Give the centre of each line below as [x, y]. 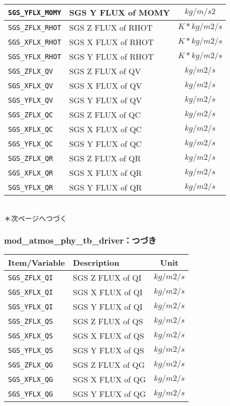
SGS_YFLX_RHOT [35, 56]
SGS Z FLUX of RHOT [111, 27]
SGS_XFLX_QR [31, 173]
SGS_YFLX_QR [31, 187]
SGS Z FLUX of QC [105, 115]
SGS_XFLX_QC [31, 129]
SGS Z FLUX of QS [108, 321]
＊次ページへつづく [35, 218]
